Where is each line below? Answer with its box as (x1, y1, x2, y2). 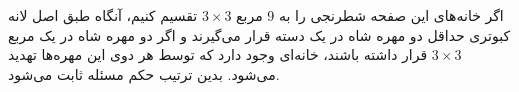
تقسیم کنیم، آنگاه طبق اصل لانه (8, 5, 198, 25)
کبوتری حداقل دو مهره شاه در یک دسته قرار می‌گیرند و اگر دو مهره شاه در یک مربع (8, 24, 511, 45)
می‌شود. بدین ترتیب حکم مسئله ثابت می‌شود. (8, 63, 280, 84)
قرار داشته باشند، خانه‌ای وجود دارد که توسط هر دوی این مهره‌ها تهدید (8, 44, 428, 65)
